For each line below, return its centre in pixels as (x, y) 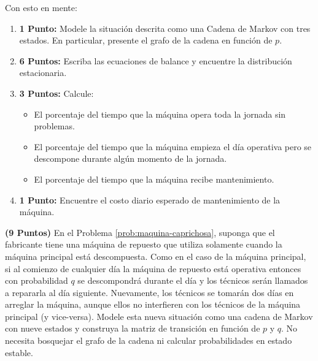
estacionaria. (43, 73)
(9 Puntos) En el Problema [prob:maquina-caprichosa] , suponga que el (140, 232)
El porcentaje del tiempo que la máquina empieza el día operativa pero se (173, 146)
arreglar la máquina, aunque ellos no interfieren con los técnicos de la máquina (153, 304)
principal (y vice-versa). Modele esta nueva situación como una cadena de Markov (159, 316)
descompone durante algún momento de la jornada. (130, 158)
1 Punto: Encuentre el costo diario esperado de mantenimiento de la (150, 199)
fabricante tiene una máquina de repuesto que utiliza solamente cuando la (144, 244)
